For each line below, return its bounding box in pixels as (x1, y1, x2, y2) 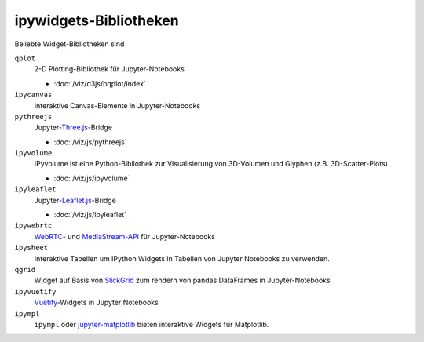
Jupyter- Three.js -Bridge (34, 122, 113, 133)
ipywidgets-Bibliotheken (14, 12, 180, 29)
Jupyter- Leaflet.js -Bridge (34, 195, 117, 205)
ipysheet (14, 243, 49, 253)
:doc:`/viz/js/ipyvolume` (53, 173, 130, 183)
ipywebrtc (14, 221, 53, 231)
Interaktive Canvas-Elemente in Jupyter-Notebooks (34, 100, 200, 110)
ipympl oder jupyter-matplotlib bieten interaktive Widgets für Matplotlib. (34, 319, 269, 329)
